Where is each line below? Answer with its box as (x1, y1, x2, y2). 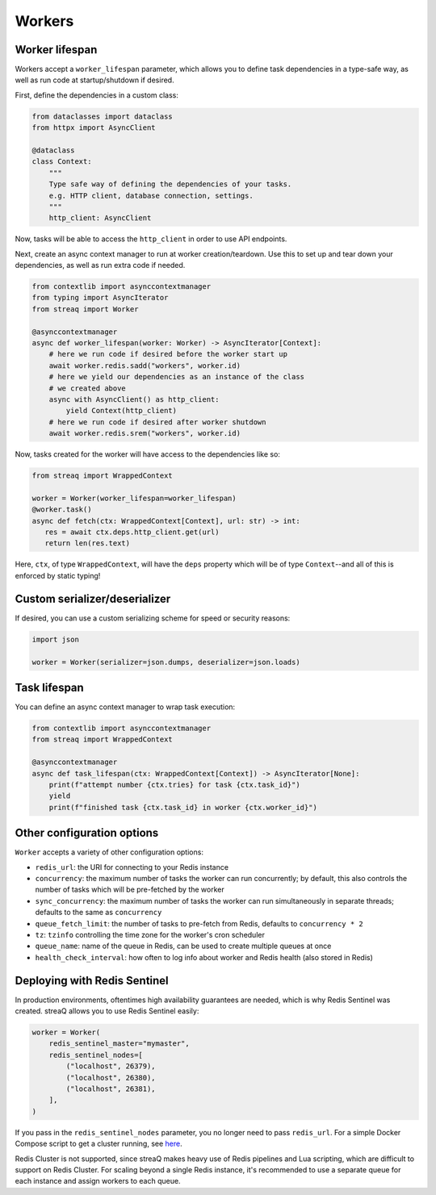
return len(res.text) (44, 539, 131, 548)
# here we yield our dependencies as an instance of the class (48, 372, 305, 382)
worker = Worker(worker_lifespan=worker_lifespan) (31, 493, 237, 503)
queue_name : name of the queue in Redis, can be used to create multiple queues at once (35, 941, 332, 951)
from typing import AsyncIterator (31, 293, 169, 303)
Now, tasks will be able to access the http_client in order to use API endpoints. (15, 234, 287, 244)
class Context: (31, 157, 92, 166)
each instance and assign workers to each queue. (15, 1176, 181, 1186)
